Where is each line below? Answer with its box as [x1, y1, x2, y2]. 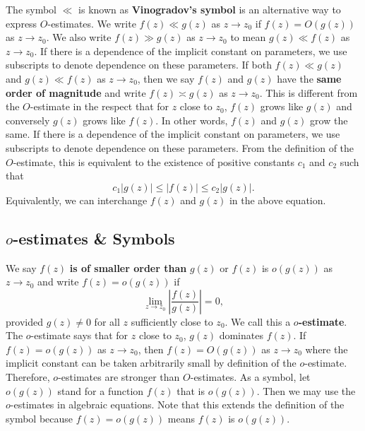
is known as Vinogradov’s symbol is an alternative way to [78, 2, 341, 16]
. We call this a [225, 314, 291, 329]
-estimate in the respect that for [30, 99, 169, 114]
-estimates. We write [47, 16, 136, 30]
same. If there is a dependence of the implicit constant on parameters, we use [6, 126, 340, 141]
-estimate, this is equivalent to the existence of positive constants [13, 154, 294, 169]
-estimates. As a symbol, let [190, 370, 311, 384]
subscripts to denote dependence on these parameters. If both [6, 57, 272, 72]
